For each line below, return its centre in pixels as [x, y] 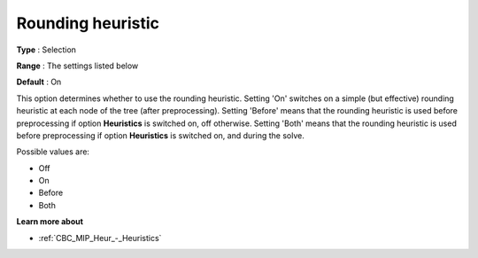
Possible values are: [53, 152]
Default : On [39, 82]
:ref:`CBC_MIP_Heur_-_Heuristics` [100, 238]
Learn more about [50, 222]
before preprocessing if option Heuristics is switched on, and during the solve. [160, 135]
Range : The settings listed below [77, 66]
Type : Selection [46, 50]
